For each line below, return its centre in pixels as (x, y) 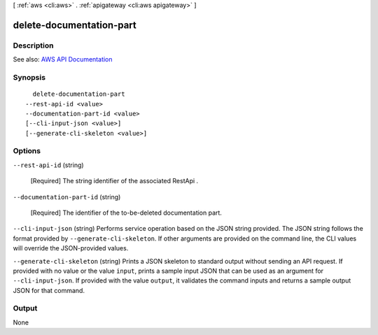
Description (33, 45)
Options (27, 151)
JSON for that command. (49, 290)
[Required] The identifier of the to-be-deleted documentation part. (126, 213)
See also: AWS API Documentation (63, 59)
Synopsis (29, 77)
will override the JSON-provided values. (71, 248)
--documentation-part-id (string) (67, 197)
